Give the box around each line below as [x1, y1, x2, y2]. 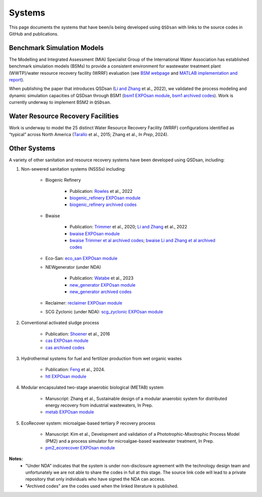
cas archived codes [45, 344, 85, 350]
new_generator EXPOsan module [69, 282, 136, 288]
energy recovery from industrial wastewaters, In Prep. [45, 402, 153, 408]
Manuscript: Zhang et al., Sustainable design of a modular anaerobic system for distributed [45, 395, 228, 401]
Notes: [9, 456, 23, 462]
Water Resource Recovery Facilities [9, 112, 119, 120]
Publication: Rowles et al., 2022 [69, 188, 133, 194]
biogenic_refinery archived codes [69, 202, 137, 207]
